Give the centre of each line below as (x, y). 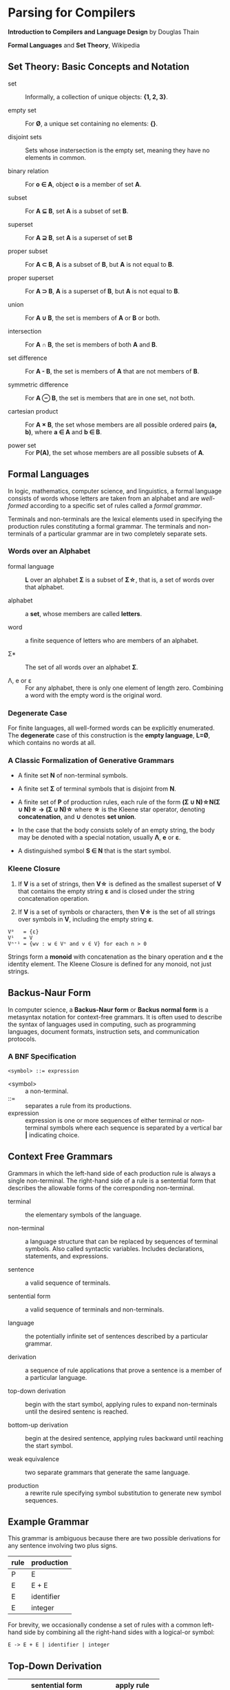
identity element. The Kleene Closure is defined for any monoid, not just (110, 964)
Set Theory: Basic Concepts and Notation (99, 67)
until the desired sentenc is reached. (77, 1412)
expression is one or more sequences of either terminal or (107, 1120)
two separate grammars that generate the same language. (107, 1472)
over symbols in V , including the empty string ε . (86, 919)
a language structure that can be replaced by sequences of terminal (122, 1241)
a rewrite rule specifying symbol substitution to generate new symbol (123, 1493)
